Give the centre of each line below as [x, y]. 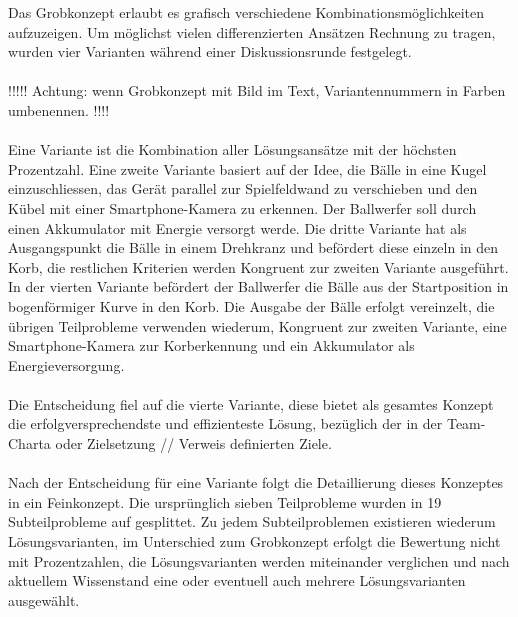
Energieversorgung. [66, 364]
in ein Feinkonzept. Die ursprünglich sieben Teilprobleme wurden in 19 [225, 501]
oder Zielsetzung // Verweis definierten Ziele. [193, 443]
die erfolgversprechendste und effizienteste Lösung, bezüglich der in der [225, 423]
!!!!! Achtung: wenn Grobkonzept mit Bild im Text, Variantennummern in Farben [257, 90]
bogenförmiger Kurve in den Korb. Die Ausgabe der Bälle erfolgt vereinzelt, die [251, 305]
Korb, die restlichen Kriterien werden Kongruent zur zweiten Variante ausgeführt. [258, 266]
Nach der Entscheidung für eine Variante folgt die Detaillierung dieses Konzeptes [256, 482]
